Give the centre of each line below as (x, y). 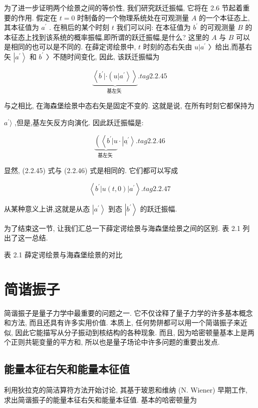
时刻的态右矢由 (167, 47)
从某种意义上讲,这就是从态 (47, 208)
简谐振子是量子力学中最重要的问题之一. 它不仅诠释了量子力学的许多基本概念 (129, 312)
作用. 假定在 (37, 17)
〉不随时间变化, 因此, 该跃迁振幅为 (103, 56)
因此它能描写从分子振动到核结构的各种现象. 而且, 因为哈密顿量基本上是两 (135, 332)
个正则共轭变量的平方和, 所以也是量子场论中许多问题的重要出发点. (112, 342)
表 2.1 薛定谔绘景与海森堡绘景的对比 (63, 254)
